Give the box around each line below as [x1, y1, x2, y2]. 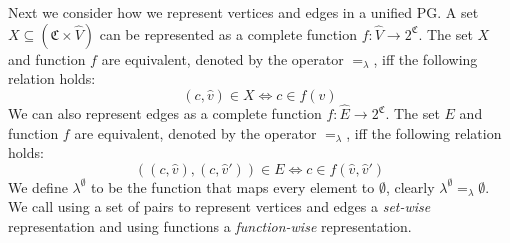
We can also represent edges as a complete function [8, 103, 322, 123]
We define [8, 176, 68, 197]
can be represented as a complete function [99, 23, 357, 44]
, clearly [385, 176, 435, 197]
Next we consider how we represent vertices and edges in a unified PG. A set [8, 2, 479, 22]
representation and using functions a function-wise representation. [8, 215, 412, 236]
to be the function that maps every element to [91, 176, 375, 197]
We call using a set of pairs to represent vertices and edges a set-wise [8, 196, 431, 217]
